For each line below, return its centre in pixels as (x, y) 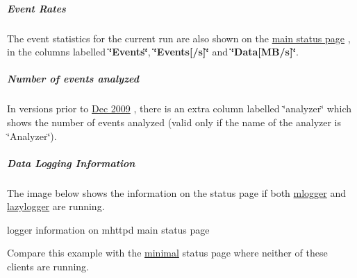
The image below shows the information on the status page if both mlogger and (177, 192)
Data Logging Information (71, 163)
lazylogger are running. (56, 206)
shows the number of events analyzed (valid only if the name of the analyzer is (174, 122)
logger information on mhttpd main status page (108, 229)
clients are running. (48, 267)
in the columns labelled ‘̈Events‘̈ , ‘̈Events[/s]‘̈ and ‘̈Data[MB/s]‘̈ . (153, 52)
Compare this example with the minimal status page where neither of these (167, 253)
